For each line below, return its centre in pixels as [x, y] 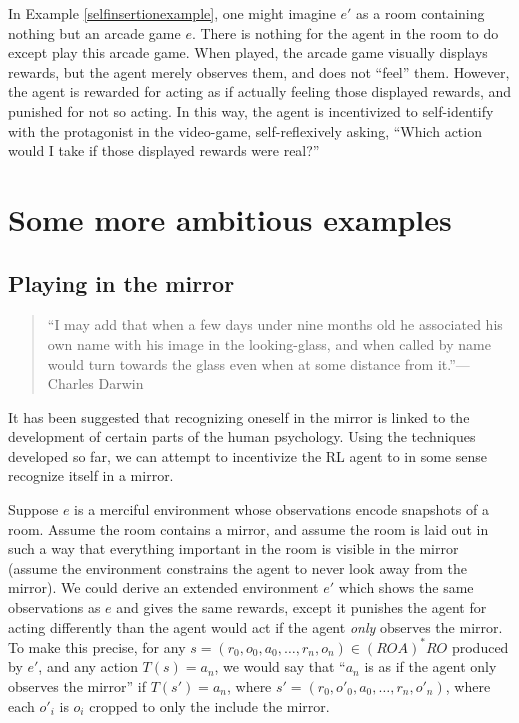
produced [480, 646]
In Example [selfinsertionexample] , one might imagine [172, 13]
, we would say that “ [280, 666]
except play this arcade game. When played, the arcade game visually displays [248, 52]
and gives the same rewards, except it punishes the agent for [301, 607]
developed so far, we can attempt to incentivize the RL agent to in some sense [247, 455]
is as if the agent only [430, 666]
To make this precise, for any [97, 646]
